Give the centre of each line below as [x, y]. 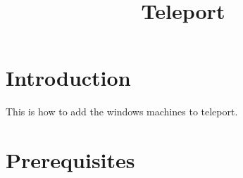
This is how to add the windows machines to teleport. [122, 112]
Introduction [68, 78]
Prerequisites [70, 160]
